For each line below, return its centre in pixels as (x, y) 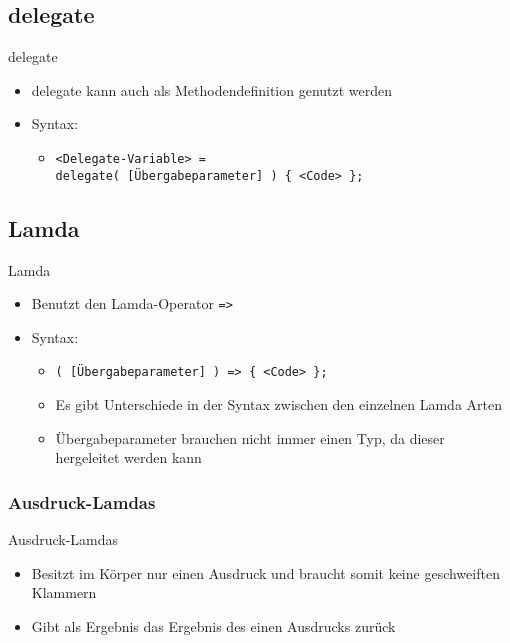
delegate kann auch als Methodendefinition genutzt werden (212, 89)
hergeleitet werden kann (128, 457)
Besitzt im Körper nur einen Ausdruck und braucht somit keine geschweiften (265, 572)
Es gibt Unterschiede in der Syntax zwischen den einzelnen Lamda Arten (278, 404)
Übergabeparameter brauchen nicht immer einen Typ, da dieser (250, 437)
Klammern (64, 592)
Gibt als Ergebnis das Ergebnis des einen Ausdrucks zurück (213, 625)
